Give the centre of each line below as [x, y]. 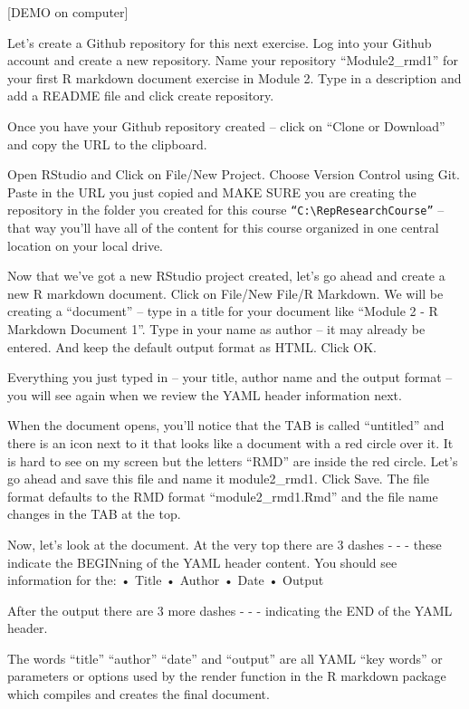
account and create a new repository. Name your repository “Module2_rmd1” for [233, 60]
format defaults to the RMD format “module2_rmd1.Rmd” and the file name [223, 496]
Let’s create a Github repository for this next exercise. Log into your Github [220, 42]
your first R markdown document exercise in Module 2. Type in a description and [234, 77]
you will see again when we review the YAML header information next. [205, 394]
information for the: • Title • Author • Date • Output [166, 580]
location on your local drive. [85, 245]
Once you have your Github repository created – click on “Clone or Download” [226, 125]
